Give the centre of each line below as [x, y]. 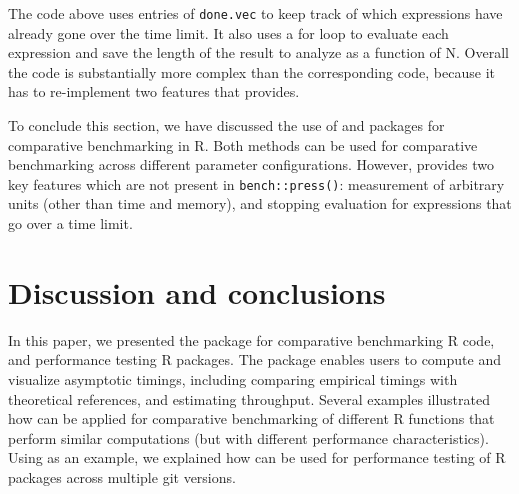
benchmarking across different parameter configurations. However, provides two [251, 164]
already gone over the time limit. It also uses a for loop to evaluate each [228, 32]
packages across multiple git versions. [122, 476]
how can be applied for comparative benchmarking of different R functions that [251, 418]
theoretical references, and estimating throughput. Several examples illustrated [249, 398]
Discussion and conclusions [197, 291]
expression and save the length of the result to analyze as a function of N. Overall [258, 52]
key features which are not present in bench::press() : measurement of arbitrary [256, 183]
